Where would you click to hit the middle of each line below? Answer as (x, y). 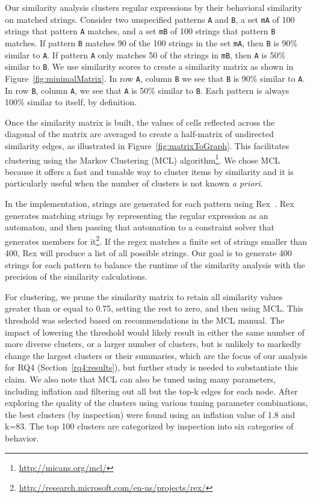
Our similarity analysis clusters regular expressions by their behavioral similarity (153, 7)
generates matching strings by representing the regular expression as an (137, 215)
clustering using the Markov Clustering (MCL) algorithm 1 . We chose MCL (143, 159)
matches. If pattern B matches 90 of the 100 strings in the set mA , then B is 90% (151, 42)
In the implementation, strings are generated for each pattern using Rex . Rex (150, 203)
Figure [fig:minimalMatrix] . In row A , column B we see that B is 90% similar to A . (155, 78)
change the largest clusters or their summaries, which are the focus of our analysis (156, 355)
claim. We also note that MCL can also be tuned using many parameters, (141, 379)
